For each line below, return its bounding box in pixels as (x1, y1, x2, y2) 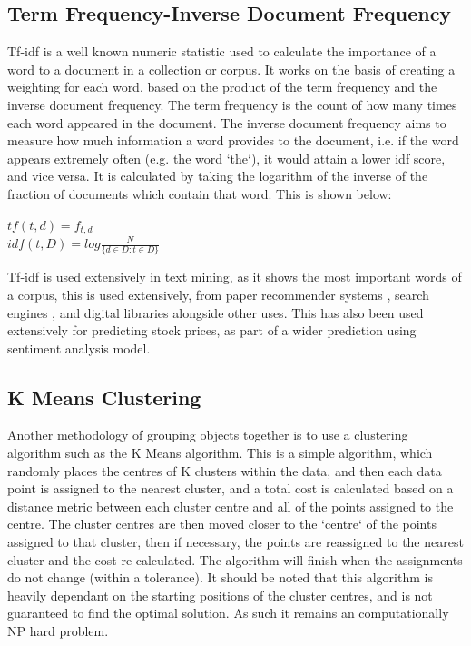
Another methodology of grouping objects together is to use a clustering (7, 425, 408, 444)
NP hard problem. (7, 621, 109, 641)
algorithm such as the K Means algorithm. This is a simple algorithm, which (7, 443, 433, 462)
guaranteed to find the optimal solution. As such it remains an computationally (7, 603, 449, 622)
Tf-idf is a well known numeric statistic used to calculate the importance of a (7, 42, 437, 61)
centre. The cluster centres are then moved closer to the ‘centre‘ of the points (7, 514, 437, 533)
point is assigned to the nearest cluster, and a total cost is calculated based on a (7, 479, 454, 498)
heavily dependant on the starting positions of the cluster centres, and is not (7, 585, 433, 604)
